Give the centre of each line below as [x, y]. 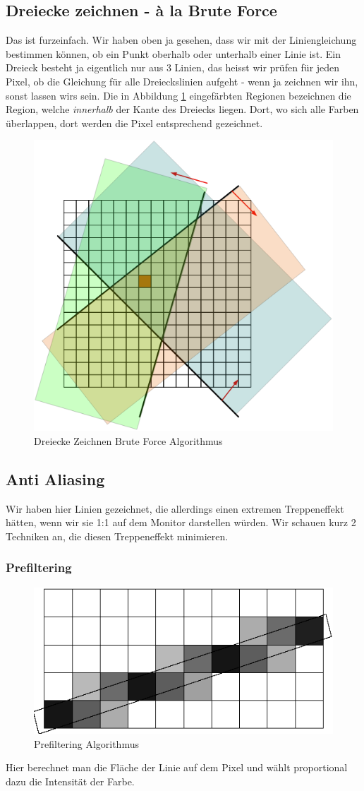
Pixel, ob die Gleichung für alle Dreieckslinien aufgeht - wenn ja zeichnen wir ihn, [182, 81]
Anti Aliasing [55, 478]
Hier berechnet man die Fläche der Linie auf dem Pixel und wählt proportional [177, 767]
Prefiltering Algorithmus [86, 743]
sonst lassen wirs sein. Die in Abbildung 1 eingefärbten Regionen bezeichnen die [178, 95]
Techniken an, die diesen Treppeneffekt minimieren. [117, 536]
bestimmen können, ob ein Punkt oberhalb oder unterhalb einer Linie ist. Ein [174, 53]
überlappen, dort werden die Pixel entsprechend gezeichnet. [134, 123]
